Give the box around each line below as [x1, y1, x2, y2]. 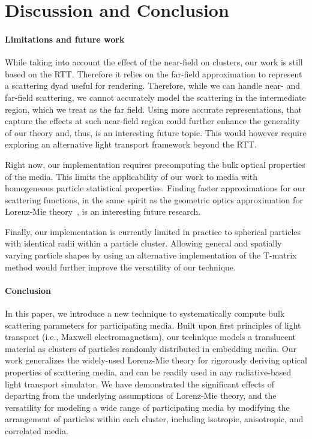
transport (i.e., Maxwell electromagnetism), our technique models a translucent [5, 330, 296, 343]
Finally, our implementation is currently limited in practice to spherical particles [5, 225, 301, 237]
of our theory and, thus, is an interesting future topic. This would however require [5, 126, 307, 139]
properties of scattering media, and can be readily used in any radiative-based [5, 366, 292, 378]
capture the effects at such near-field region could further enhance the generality [5, 115, 300, 127]
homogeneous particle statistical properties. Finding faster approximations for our [5, 182, 306, 194]
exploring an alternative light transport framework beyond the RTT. [5, 138, 257, 151]
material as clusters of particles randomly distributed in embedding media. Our [5, 342, 296, 354]
